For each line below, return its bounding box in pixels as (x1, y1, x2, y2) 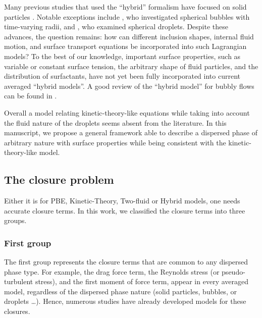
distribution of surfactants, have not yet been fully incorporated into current (4, 71, 240, 81)
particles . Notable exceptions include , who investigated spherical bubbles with (4, 11, 250, 22)
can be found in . (4, 90, 57, 101)
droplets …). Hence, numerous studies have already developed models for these (4, 296, 246, 306)
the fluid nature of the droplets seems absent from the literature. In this (4, 117, 227, 128)
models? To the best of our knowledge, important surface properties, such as (4, 50, 241, 61)
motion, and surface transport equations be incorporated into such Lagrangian (4, 41, 247, 51)
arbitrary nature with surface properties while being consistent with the (4, 137, 226, 147)
